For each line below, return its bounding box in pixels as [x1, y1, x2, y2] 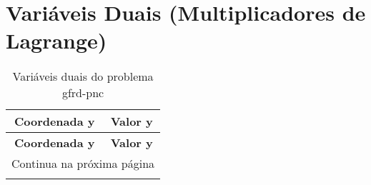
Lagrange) [6, 26, 107, 55]
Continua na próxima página [11, 155, 155, 172]
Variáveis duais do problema [12, 68, 154, 85]
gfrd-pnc [61, 84, 104, 101]
